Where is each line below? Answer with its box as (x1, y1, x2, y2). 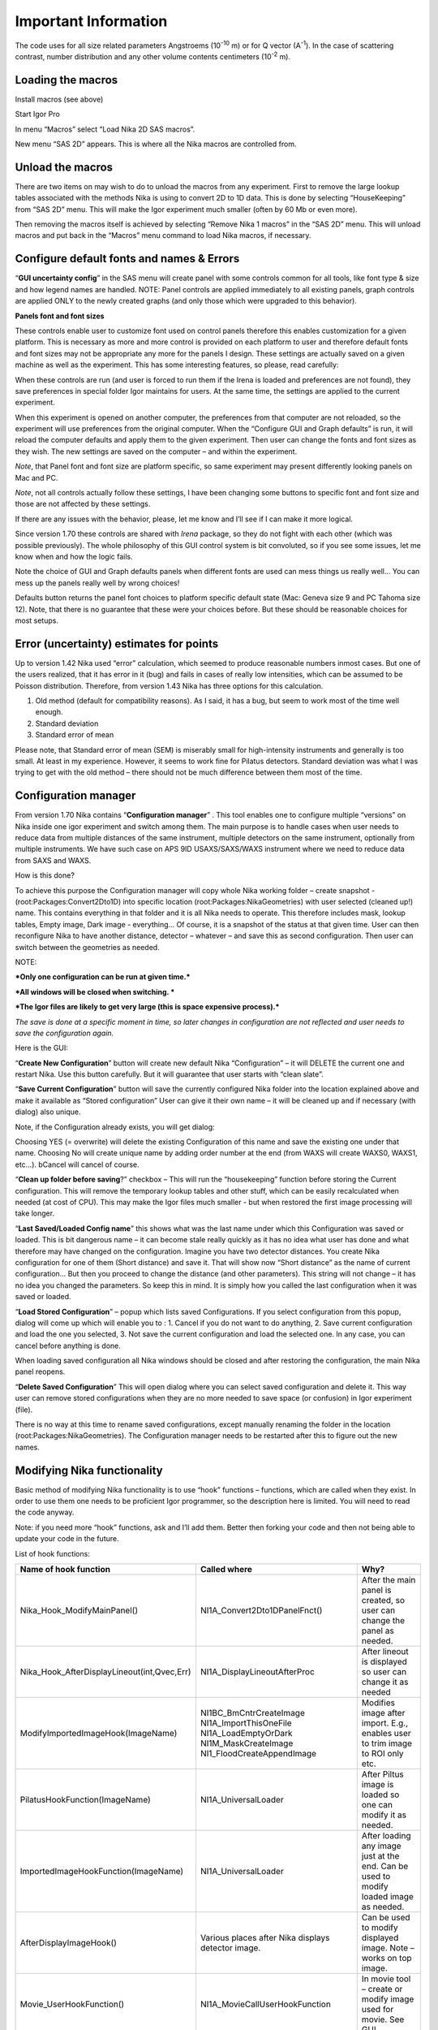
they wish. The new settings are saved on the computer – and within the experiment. (15, 447, 298, 456)
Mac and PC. (15, 473, 58, 482)
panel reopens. (15, 1367, 66, 1376)
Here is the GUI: (15, 1043, 69, 1053)
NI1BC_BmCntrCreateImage (200, 1708, 306, 1719)
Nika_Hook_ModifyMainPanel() (19, 1605, 138, 1616)
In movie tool (361, 1973, 411, 1985)
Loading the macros (15, 73, 118, 87)
